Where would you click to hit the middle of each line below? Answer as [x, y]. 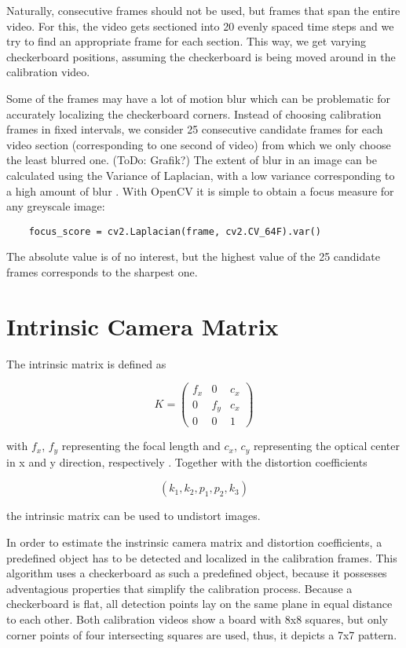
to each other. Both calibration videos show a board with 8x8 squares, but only [198, 619]
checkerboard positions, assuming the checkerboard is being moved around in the [201, 56]
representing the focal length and [141, 446]
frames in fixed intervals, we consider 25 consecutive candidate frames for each [195, 129]
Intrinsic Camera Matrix [143, 326]
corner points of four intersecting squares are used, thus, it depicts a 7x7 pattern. [202, 634]
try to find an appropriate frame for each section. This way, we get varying [187, 41]
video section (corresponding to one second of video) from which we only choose [199, 144]
